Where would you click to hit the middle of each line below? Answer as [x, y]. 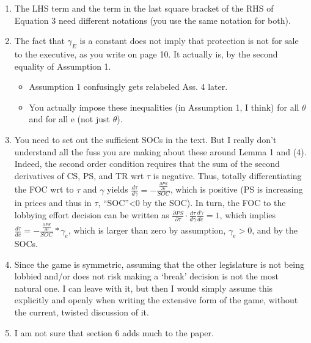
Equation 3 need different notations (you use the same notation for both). [152, 20]
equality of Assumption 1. [63, 66]
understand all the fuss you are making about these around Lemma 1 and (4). [160, 151]
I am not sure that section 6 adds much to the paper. [114, 332]
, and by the [275, 230]
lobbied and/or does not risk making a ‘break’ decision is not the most [146, 276]
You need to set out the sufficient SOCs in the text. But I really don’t [145, 139]
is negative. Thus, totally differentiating [227, 175]
